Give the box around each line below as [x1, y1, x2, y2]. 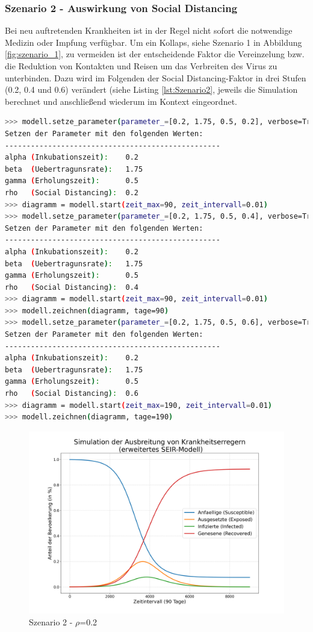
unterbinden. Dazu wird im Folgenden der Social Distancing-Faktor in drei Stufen [5, 71, 306, 84]
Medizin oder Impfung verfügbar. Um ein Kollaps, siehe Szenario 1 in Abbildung [5, 36, 302, 48]
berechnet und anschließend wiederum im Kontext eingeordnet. [5, 95, 237, 107]
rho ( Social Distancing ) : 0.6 [5, 389, 138, 398]
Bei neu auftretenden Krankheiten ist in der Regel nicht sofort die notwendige [5, 24, 293, 37]
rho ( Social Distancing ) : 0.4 [5, 283, 138, 292]
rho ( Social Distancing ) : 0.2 [5, 188, 138, 197]
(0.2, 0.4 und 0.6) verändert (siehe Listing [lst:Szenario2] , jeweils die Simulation [5, 83, 298, 96]
